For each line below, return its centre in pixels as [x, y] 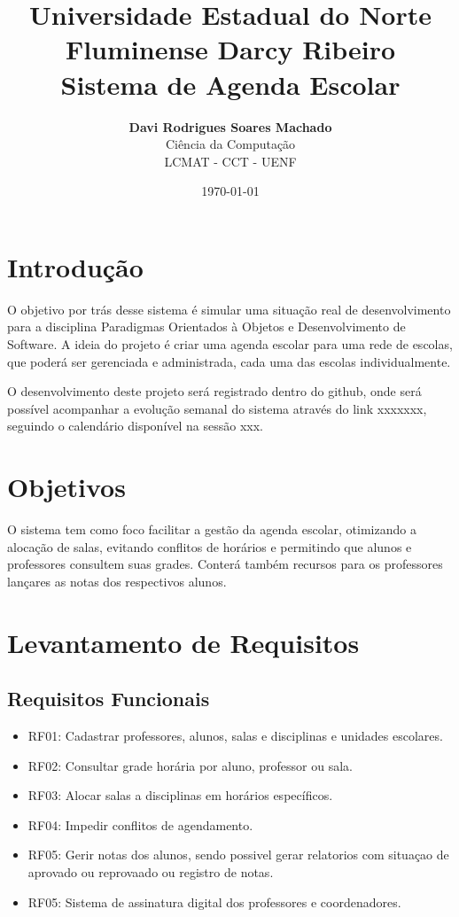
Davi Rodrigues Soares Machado [230, 126]
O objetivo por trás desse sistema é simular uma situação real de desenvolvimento [229, 309]
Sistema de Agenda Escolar [230, 84]
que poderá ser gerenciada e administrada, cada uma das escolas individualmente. [229, 361]
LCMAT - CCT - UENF [230, 161]
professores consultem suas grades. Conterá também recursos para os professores [225, 564]
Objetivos [66, 487]
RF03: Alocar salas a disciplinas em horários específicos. [180, 795]
